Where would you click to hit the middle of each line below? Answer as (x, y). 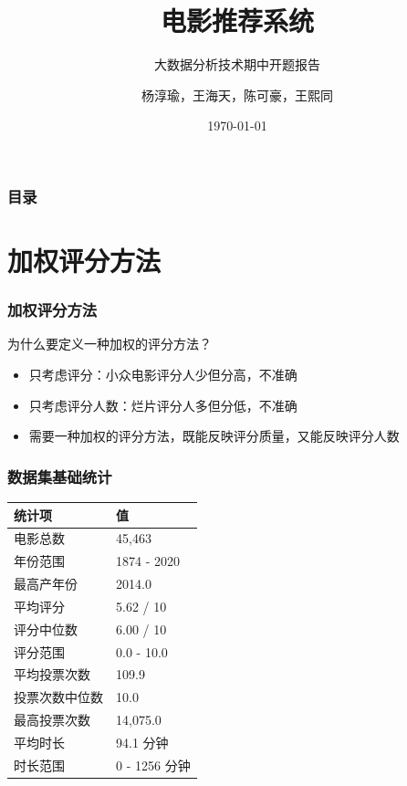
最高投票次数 (52, 720)
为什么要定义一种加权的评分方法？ (110, 344)
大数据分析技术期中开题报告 (237, 64)
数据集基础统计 (60, 476)
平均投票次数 (52, 674)
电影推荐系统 (237, 21)
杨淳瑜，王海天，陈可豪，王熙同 (237, 94)
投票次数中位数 (58, 697)
